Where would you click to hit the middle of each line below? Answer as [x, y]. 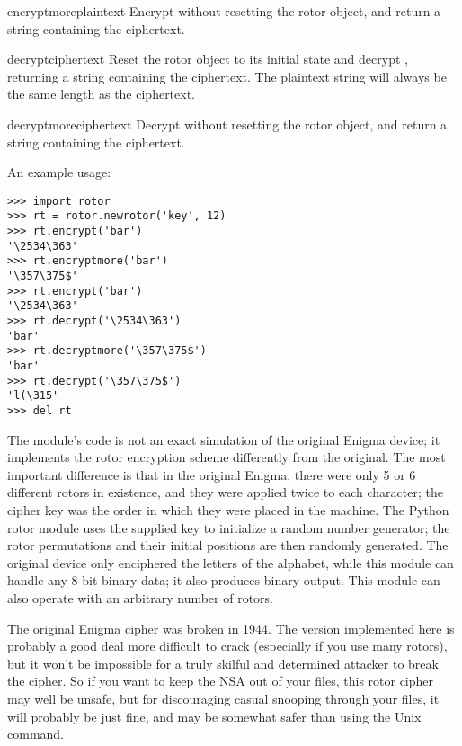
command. [36, 734]
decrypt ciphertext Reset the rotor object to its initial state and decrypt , [208, 59]
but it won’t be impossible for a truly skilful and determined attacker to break [223, 663]
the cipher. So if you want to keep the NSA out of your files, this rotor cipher [221, 681]
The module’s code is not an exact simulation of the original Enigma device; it [224, 439]
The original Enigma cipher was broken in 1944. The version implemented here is [231, 628]
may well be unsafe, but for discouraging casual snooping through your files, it [223, 698]
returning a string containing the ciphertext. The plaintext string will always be [227, 76]
